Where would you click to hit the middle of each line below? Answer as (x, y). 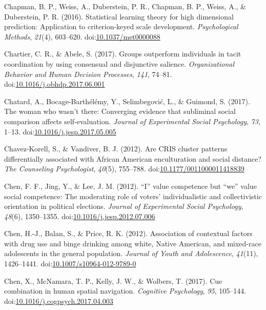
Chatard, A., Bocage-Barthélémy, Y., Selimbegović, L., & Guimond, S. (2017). (127, 101)
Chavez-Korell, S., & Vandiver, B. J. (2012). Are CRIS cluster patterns (116, 149)
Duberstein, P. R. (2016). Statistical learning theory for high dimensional (119, 16)
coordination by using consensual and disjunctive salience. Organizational (119, 63)
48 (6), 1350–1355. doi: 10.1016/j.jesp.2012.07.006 (80, 216)
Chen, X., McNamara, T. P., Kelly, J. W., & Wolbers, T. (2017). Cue (113, 280)
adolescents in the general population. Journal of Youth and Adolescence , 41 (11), (131, 253)
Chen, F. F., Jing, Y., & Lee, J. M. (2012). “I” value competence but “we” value (130, 186)
